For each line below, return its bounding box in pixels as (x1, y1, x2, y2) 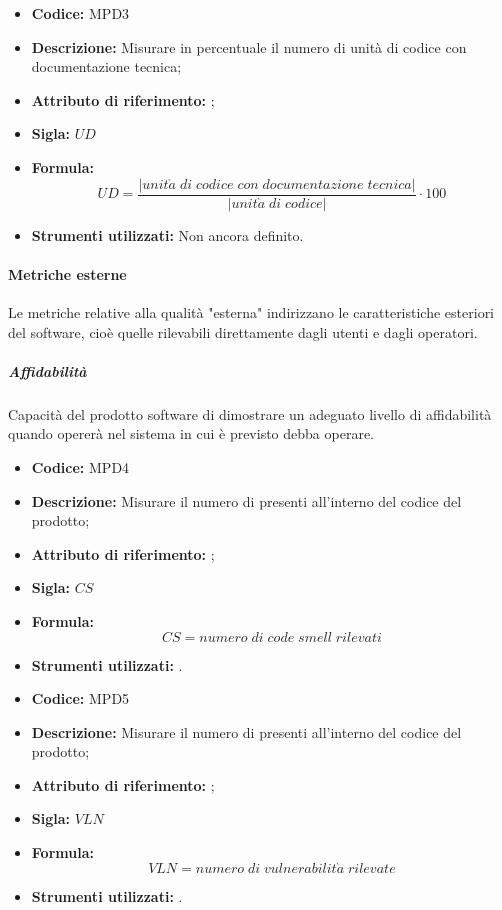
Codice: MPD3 (31, 3, 130, 23)
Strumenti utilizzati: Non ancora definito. (31, 224, 304, 245)
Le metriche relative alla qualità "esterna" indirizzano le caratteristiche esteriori (8, 302, 495, 323)
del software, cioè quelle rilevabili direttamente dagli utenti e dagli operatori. (8, 321, 478, 342)
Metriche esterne (8, 263, 127, 284)
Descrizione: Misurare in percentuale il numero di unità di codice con (31, 36, 467, 57)
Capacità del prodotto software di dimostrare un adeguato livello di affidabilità (8, 403, 492, 424)
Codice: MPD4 (31, 456, 130, 477)
